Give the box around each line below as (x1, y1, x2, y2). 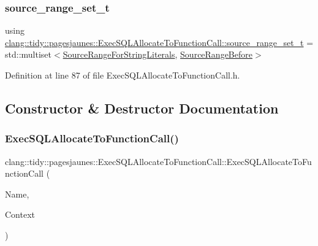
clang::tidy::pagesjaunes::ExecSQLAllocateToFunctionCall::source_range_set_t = (5, 36, 314, 48)
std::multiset (5, 48, 51, 61)
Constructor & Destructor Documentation (5, 98, 279, 117)
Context (5, 208, 35, 221)
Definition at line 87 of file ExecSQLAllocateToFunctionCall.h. (5, 69, 240, 81)
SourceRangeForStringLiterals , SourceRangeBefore (62, 48, 252, 61)
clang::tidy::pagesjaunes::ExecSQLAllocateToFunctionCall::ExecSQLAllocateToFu (5, 155, 312, 167)
